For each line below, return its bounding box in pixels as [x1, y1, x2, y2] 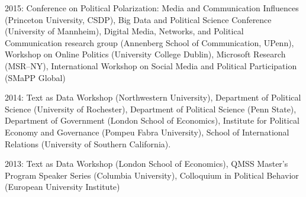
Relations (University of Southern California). [5, 137, 171, 150]
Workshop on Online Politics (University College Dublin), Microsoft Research [5, 48, 286, 60]
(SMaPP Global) [5, 71, 66, 83]
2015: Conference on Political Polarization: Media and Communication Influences [5, 2, 299, 14]
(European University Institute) [5, 180, 120, 193]
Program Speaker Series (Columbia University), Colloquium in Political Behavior [5, 169, 299, 181]
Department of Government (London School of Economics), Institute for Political [5, 114, 299, 127]
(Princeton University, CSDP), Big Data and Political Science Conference [5, 13, 272, 25]
